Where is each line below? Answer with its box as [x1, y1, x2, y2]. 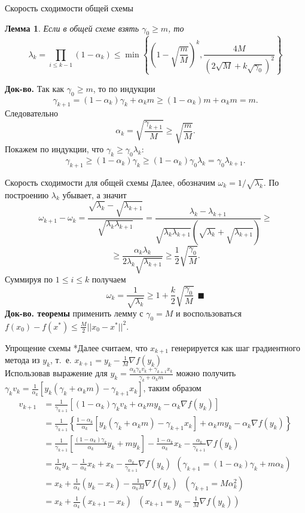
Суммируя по [5, 273, 53, 285]
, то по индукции [93, 82, 155, 94]
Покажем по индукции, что [5, 143, 104, 155]
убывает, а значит [62, 188, 127, 201]
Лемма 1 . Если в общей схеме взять [5, 21, 139, 34]
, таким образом [143, 382, 202, 394]
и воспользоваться [176, 306, 242, 319]
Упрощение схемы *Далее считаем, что [5, 341, 148, 354]
